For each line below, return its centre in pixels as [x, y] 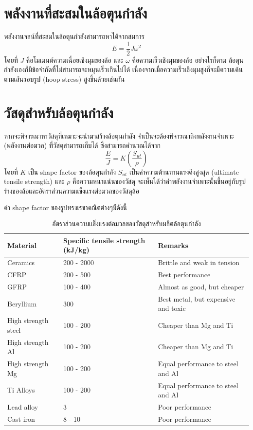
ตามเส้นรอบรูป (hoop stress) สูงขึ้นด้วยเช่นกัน [64, 79]
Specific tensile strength [104, 240]
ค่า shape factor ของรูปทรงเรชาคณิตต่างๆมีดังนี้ [66, 207]
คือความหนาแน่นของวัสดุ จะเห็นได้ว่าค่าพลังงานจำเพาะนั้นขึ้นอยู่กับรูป [159, 181]
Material [22, 245]
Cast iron [21, 419]
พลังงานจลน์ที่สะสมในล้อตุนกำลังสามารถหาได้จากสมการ [74, 36]
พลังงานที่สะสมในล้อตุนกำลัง [76, 13]
